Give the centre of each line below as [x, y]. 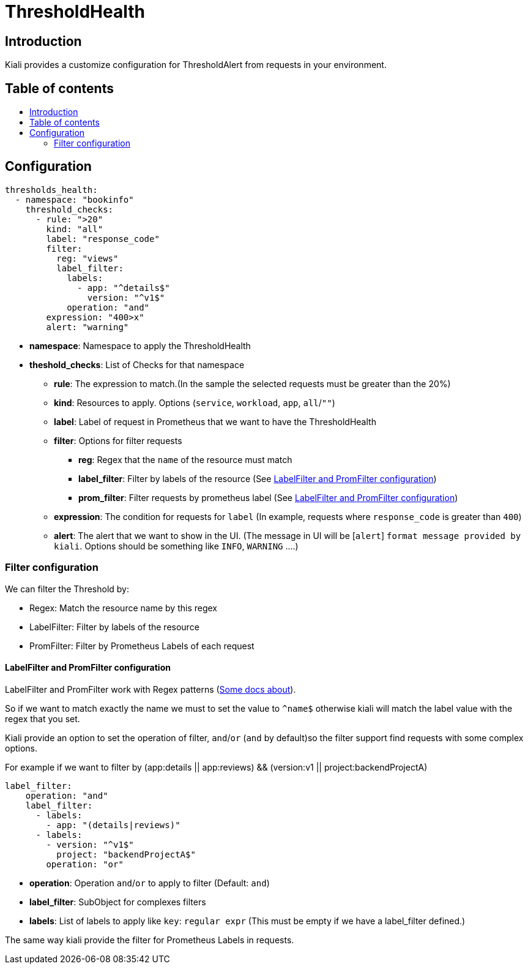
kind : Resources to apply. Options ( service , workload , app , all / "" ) [195, 402]
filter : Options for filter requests [118, 440]
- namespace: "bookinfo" [74, 199]
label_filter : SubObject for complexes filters [118, 902]
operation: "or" [85, 864]
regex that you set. [43, 718]
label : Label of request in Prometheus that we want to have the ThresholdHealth [215, 421]
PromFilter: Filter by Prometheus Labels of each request [142, 646]
